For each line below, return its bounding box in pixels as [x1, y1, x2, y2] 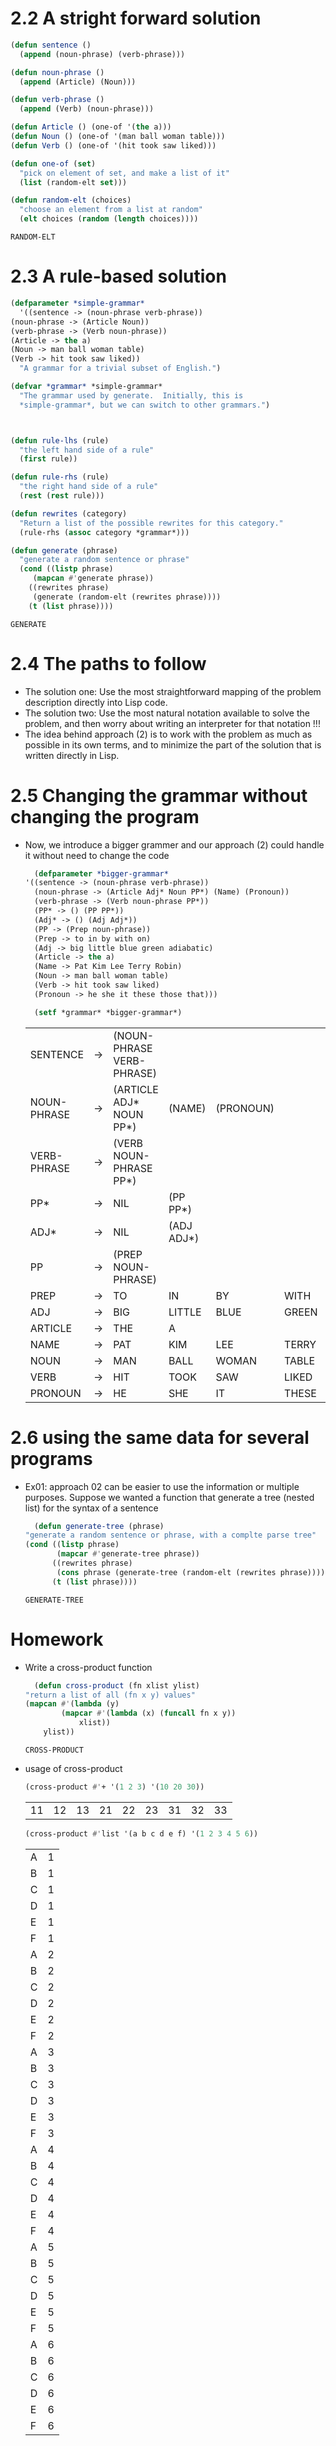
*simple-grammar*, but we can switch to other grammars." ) [19, 400, 271, 410]
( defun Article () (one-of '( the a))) [10, 122, 172, 132]
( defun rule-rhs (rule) [10, 472, 110, 482]
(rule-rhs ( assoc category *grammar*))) [19, 527, 190, 537]
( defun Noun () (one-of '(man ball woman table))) [10, 132, 226, 142]
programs [10, 1447, 93, 1470]
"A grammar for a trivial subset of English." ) [19, 363, 222, 374]
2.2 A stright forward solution [10, 7, 262, 30]
